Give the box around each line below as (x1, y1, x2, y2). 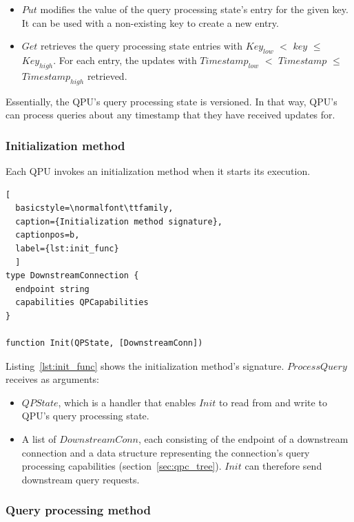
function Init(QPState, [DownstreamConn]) (6, 338, 203, 348)
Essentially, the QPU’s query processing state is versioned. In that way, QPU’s (6, 94, 337, 108)
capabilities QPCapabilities (15, 297, 149, 308)
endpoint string (15, 284, 90, 294)
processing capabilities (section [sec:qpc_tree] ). (21, 459, 222, 473)
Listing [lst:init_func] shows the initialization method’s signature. (6, 358, 284, 373)
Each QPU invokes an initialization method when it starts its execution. (6, 163, 311, 178)
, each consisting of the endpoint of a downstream (138, 432, 348, 446)
